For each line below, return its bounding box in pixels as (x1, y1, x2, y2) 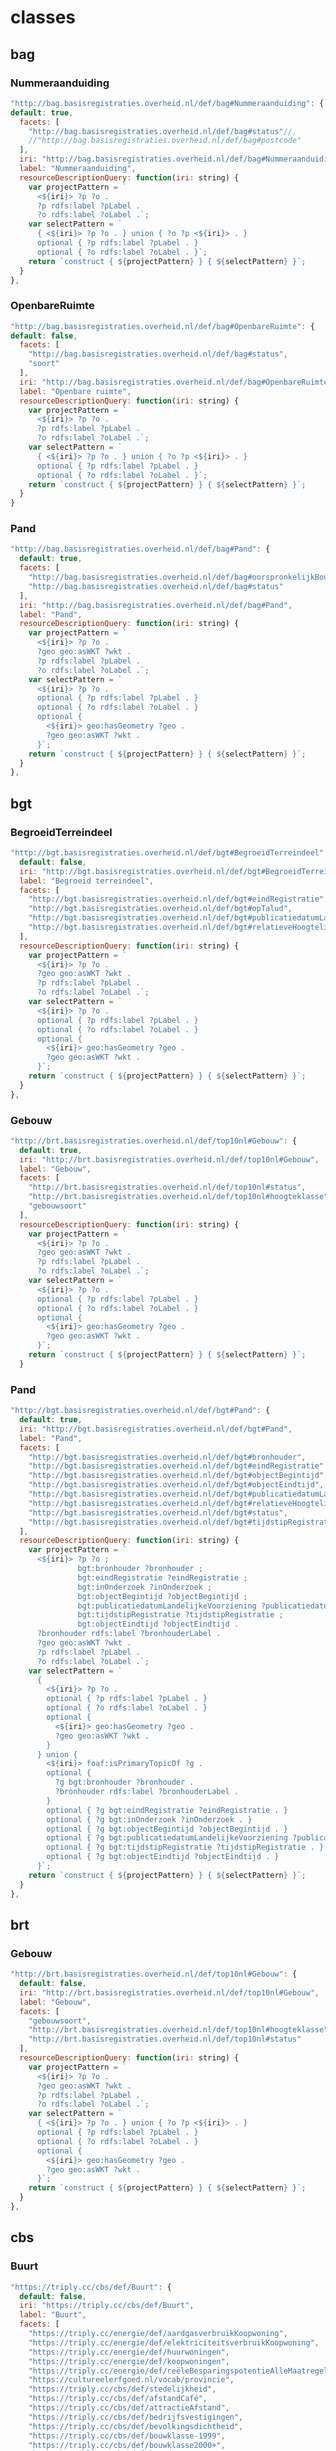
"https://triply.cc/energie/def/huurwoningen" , (28, 2347, 230, 2357)
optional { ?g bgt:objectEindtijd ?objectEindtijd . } (46, 1852, 280, 1862)
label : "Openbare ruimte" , (19, 386, 132, 396)
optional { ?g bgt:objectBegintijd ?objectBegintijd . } (46, 1824, 288, 1834)
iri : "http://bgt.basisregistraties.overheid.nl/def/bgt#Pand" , (19, 1424, 293, 1434)
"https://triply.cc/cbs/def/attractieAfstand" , (28, 2403, 230, 2413)
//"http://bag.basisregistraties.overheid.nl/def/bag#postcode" (28, 136, 302, 146)
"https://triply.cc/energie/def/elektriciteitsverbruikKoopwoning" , (28, 2337, 320, 2348)
